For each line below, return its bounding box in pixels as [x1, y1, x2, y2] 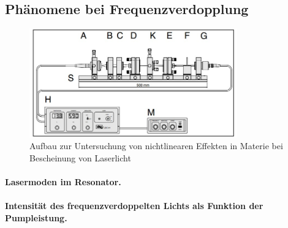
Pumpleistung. [5, 211, 67, 224]
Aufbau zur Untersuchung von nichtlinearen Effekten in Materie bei [29, 139, 283, 152]
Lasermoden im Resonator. [5, 175, 121, 188]
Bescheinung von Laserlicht [29, 152, 131, 164]
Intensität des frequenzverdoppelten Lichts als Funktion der [5, 199, 263, 212]
